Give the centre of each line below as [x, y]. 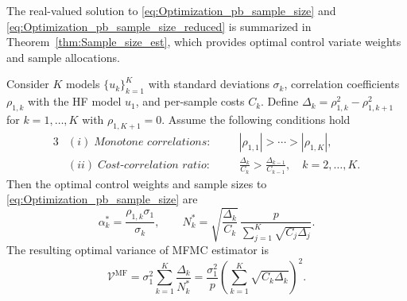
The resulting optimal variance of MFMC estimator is [138, 250]
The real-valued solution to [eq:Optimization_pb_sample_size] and [171, 10]
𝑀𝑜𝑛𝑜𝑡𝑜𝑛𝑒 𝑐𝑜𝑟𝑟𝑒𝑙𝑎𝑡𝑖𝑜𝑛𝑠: [152, 142]
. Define [280, 101]
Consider [28, 84]
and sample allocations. [63, 57]
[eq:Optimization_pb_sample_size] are [102, 199]
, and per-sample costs [190, 101]
